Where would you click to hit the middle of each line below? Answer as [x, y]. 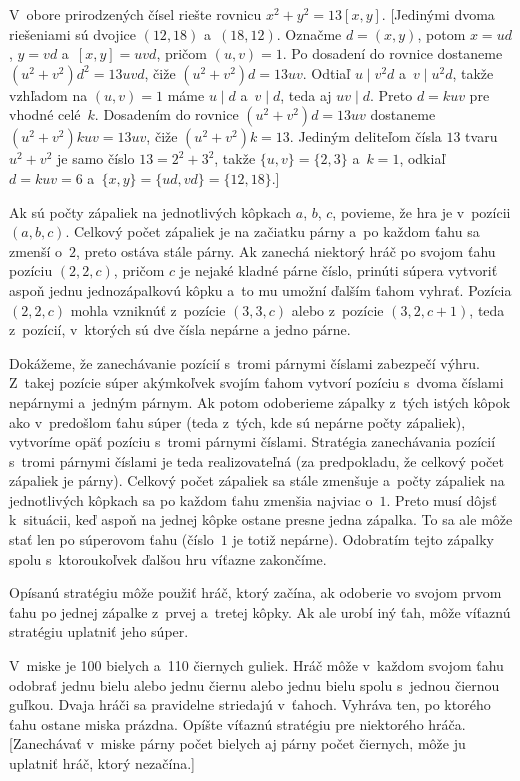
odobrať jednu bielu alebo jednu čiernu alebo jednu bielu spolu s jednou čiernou [254, 684]
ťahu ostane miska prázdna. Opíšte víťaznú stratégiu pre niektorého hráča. [237, 723]
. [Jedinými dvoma [438, 14]
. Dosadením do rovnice [166, 114]
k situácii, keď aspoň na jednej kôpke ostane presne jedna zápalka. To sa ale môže [261, 519]
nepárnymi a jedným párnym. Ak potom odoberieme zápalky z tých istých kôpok [260, 401]
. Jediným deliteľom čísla [365, 136]
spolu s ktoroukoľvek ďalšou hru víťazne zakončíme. [168, 558]
